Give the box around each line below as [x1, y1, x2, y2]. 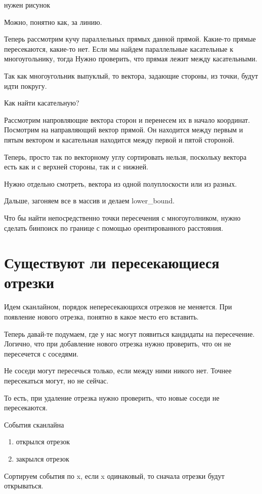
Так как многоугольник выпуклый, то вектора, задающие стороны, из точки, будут [4, 70, 258, 81]
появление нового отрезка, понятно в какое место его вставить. [4, 311, 199, 322]
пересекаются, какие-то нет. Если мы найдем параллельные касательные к [4, 43, 233, 54]
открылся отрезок [16, 436, 70, 447]
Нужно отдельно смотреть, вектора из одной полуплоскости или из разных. [4, 178, 237, 189]
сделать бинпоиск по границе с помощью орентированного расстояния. [4, 222, 224, 233]
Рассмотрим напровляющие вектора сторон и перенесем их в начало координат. [4, 114, 250, 125]
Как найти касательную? [4, 97, 79, 108]
